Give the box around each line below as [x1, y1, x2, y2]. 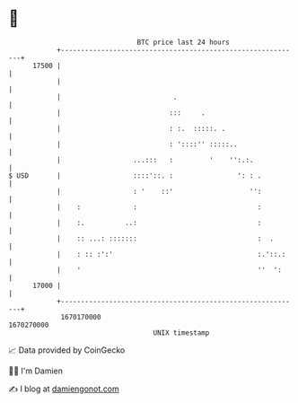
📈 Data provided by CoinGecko [8, 345, 126, 355]
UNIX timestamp [153, 328, 210, 337]
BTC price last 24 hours [136, 38, 230, 47]
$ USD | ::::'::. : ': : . [8, 171, 262, 180]
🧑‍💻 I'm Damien [8, 365, 64, 376]
